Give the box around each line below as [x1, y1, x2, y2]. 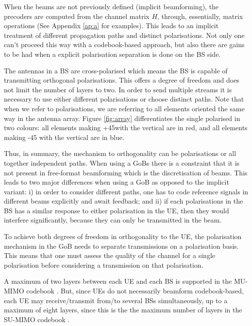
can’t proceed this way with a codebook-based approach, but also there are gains [4, 39, 245, 50]
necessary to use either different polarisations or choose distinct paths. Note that [4, 94, 244, 104]
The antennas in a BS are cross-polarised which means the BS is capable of [4, 65, 228, 75]
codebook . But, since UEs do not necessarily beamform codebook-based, [26, 286, 244, 296]
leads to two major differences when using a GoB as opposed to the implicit [4, 177, 229, 187]
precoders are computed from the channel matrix [4, 11, 150, 21]
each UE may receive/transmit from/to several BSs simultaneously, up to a [4, 295, 228, 305]
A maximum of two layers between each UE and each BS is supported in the [4, 276, 232, 286]
